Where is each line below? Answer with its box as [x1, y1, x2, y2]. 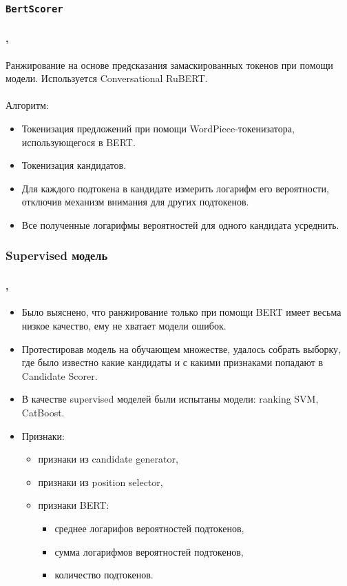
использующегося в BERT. [21, 134, 136, 149]
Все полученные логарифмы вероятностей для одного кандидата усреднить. [21, 217, 339, 232]
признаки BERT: [38, 498, 109, 512]
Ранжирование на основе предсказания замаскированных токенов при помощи [6, 57, 333, 72]
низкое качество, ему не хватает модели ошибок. [21, 319, 227, 333]
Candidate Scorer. [21, 368, 98, 383]
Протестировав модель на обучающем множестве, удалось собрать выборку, [21, 341, 341, 356]
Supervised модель [6, 247, 108, 264]
